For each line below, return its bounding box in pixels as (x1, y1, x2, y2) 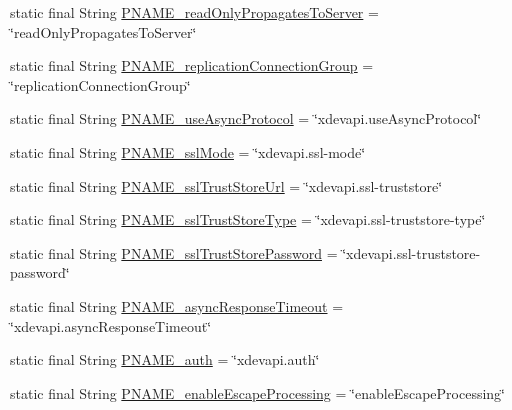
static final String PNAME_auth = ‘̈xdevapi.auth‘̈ (10, 349, 320, 370)
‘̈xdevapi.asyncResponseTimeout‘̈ (10, 315, 212, 336)
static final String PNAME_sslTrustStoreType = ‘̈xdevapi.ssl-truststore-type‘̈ (10, 209, 486, 230)
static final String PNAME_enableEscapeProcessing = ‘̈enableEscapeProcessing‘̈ (10, 382, 505, 403)
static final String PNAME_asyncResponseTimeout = (10, 295, 344, 316)
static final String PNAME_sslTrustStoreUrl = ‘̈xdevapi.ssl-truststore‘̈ (10, 175, 443, 196)
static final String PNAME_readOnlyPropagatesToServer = (10, 2, 379, 22)
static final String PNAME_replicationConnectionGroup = (10, 55, 374, 76)
